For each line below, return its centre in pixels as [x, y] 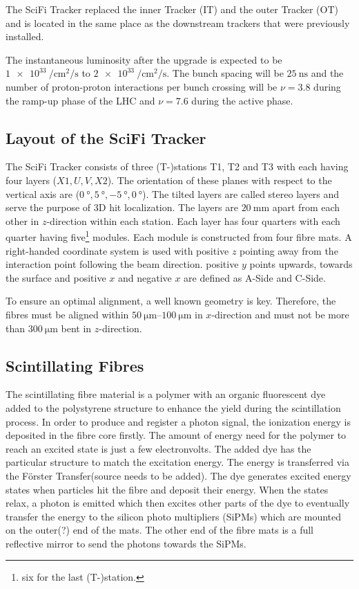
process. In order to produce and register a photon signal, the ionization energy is [178, 421]
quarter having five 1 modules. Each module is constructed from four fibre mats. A [179, 236]
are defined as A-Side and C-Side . [255, 277]
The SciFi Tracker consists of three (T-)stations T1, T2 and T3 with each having [177, 166]
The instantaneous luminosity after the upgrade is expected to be [144, 59]
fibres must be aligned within [67, 314]
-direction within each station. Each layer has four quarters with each [193, 220]
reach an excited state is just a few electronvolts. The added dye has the [158, 448]
